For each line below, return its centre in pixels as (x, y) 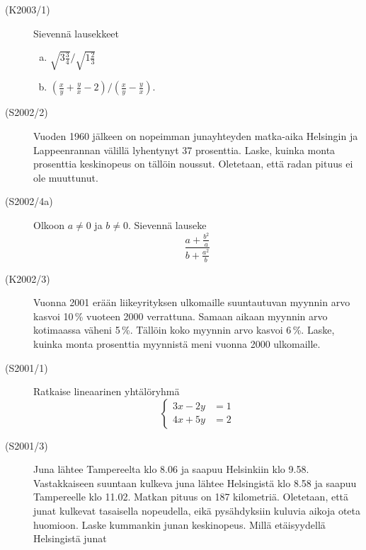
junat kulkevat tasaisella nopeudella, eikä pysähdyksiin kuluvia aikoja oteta (197, 511)
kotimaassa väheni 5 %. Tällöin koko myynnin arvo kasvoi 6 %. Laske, (184, 330)
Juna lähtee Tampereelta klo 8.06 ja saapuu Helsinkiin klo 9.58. (171, 469)
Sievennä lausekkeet (76, 33)
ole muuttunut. (66, 177)
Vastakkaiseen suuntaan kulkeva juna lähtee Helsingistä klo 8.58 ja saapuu (195, 482)
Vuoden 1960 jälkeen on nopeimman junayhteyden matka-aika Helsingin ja (196, 136)
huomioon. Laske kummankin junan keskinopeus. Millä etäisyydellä (179, 524)
